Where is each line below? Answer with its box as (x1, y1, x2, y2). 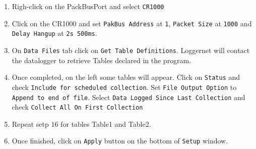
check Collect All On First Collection (12, 102, 143, 112)
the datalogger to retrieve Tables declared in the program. (12, 55, 191, 65)
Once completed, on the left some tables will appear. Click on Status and (12, 72, 240, 82)
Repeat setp (12, 118, 49, 129)
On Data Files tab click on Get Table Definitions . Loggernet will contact (12, 44, 250, 55)
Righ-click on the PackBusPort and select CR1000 (12, 1, 164, 11)
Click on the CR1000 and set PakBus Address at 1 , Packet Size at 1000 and (12, 18, 252, 28)
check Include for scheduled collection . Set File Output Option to (12, 81, 237, 92)
